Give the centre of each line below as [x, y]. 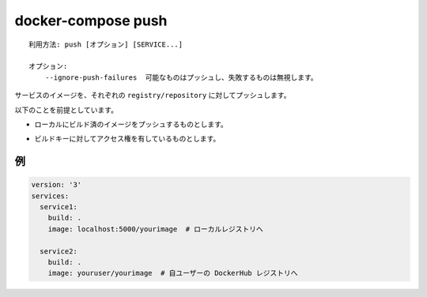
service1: [59, 207]
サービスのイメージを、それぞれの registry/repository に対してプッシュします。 [153, 96]
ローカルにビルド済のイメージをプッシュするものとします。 [131, 124]
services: [50, 196]
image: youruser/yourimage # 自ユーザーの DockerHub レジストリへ [173, 273]
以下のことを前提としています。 [66, 110]
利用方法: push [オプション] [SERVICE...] [106, 44]
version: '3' [57, 185]
